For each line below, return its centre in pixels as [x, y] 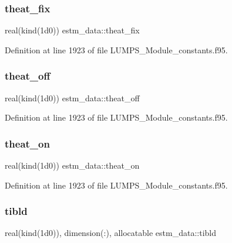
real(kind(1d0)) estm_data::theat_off [72, 97]
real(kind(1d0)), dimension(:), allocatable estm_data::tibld [110, 233]
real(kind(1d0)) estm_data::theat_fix [72, 30]
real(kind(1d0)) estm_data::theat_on [72, 165]
